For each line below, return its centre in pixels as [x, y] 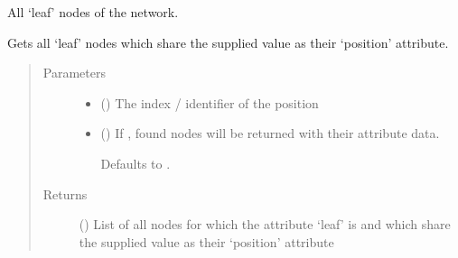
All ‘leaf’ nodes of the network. [93, 12]
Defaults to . [136, 163]
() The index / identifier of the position [210, 102]
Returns [65, 193]
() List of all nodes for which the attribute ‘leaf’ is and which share [265, 224]
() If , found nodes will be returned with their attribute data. [270, 133]
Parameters [74, 73]
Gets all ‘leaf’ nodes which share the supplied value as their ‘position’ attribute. [228, 42]
